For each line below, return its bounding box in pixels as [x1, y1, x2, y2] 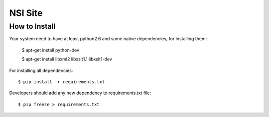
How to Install [9, 22, 56, 31]
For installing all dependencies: [9, 67, 73, 73]
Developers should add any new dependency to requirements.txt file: [9, 90, 151, 96]
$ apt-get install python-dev [21, 47, 80, 53]
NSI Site [9, 7, 43, 18]
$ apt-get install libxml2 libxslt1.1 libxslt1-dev [21, 56, 112, 62]
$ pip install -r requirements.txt [18, 79, 105, 84]
